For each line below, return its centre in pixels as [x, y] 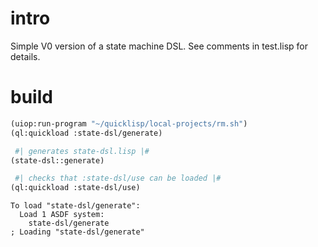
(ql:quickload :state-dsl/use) [75, 188]
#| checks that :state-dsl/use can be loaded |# [118, 178]
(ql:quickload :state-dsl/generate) [86, 133]
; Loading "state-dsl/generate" [77, 232]
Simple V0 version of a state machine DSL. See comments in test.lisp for [159, 46]
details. [25, 56]
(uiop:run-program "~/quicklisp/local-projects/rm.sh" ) [129, 123]
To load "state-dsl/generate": [75, 206]
